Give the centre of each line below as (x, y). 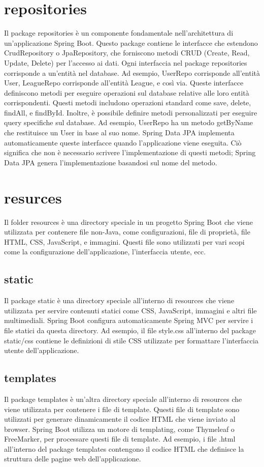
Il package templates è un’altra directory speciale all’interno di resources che (123, 399)
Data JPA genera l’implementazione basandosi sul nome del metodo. (111, 162)
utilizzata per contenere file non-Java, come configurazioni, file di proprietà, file (127, 232)
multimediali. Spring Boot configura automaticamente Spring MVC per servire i (129, 320)
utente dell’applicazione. (42, 350)
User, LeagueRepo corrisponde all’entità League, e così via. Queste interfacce (124, 83)
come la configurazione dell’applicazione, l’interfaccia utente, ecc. (105, 252)
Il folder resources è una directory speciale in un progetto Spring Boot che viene (128, 222)
